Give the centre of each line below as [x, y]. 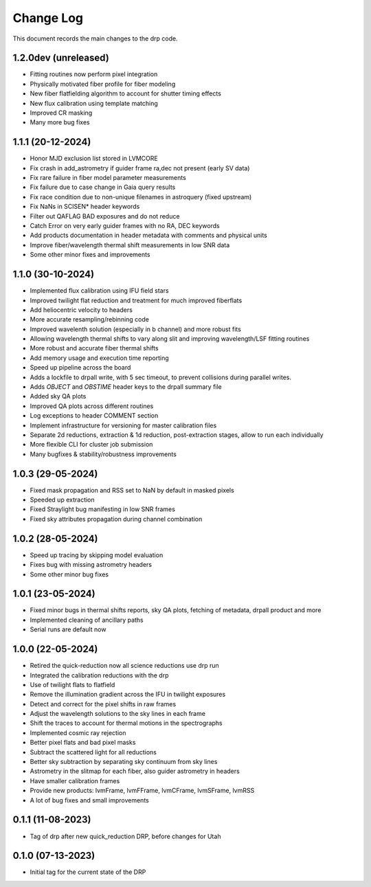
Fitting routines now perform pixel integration [94, 74]
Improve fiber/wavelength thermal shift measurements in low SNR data [130, 245]
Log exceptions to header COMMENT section [94, 416]
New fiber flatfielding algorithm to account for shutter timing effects [125, 93]
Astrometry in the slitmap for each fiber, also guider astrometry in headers [135, 771]
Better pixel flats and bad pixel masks [83, 743]
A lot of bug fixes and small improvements [89, 800]
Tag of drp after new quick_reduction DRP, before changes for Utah [125, 836]
